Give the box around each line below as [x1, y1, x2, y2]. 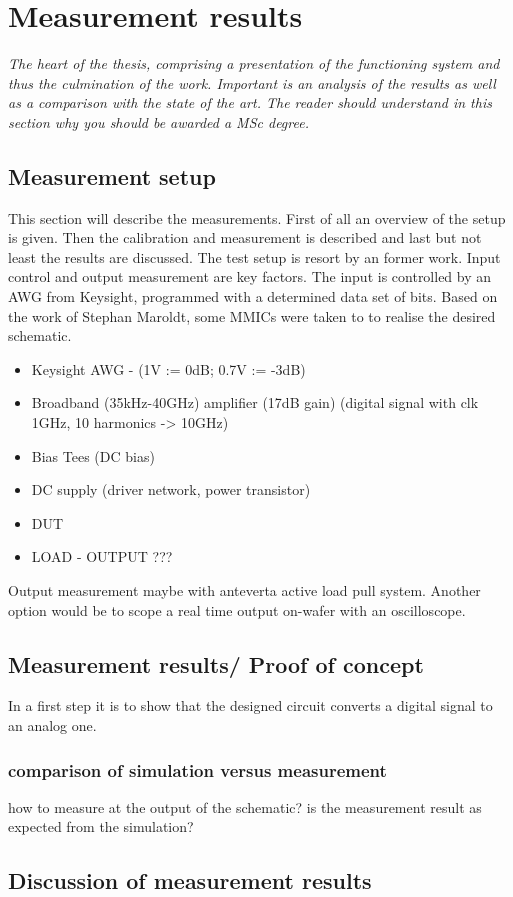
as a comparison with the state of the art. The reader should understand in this [8, 92, 492, 113]
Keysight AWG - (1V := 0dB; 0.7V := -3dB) [31, 358, 306, 379]
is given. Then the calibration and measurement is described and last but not [8, 227, 482, 248]
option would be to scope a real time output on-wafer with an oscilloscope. [8, 599, 466, 620]
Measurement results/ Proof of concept [8, 648, 424, 679]
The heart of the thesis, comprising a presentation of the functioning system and [8, 53, 500, 74]
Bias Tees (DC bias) [31, 445, 155, 466]
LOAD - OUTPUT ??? [31, 546, 173, 567]
